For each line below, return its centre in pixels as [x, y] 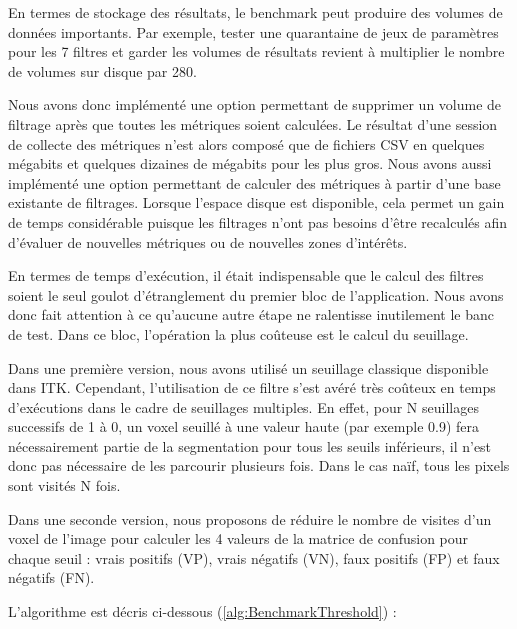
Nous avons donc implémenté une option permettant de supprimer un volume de [255, 104]
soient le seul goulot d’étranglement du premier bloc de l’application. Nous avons [256, 294]
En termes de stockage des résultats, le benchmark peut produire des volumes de [255, 12]
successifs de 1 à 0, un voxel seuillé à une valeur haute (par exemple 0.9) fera [244, 426]
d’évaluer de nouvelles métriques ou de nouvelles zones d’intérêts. [208, 241]
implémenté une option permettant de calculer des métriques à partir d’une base [254, 182]
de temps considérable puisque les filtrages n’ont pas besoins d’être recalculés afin [257, 221]
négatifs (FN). [51, 577]
